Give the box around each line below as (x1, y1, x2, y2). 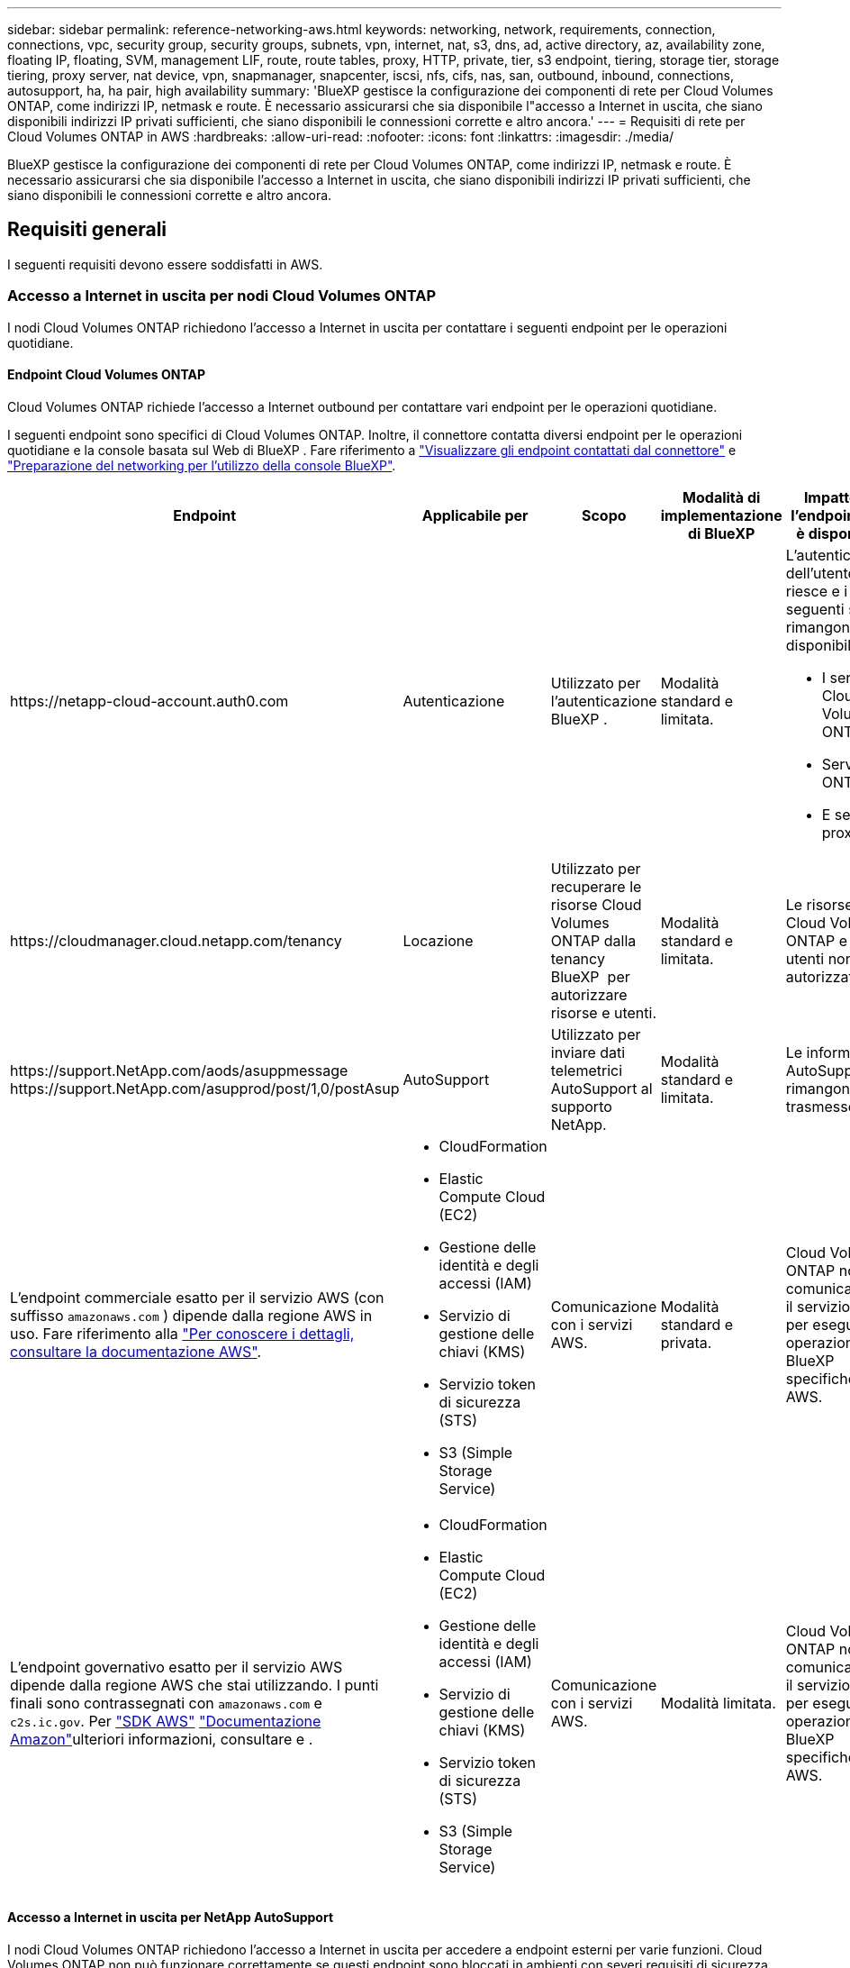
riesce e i (785, 581, 848, 600)
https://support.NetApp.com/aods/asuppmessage (10, 1061, 348, 1080)
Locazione (402, 931, 474, 950)
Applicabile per (421, 506, 529, 524)
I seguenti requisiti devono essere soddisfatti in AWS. (7, 256, 323, 272)
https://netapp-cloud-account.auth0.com (10, 691, 289, 710)
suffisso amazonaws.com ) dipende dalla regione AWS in (10, 1306, 373, 1325)
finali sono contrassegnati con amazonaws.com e (10, 1693, 322, 1712)
